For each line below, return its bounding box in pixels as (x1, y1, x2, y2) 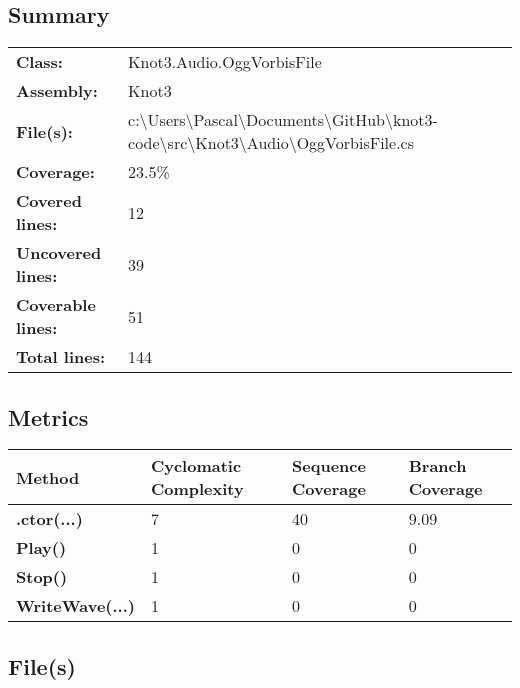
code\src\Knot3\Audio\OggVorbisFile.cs (128, 131, 414, 155)
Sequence (292, 454, 366, 478)
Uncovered (16, 241, 102, 265)
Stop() (16, 565, 68, 589)
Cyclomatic (150, 454, 242, 478)
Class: (16, 50, 63, 74)
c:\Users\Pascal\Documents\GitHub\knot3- (128, 108, 438, 132)
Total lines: (16, 345, 106, 369)
